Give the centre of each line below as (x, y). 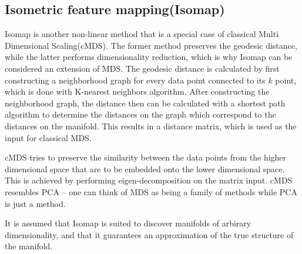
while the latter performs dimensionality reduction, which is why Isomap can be (149, 57)
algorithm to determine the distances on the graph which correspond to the (140, 114)
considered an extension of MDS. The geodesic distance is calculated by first (142, 68)
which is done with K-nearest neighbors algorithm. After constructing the (137, 91)
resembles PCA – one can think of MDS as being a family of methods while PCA (151, 191)
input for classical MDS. (48, 137)
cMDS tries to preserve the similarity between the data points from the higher (146, 157)
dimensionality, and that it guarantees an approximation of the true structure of (149, 234)
